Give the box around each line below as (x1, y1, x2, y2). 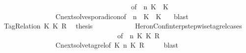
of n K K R (117, 30, 160, 40)
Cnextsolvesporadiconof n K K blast (55, 11, 189, 21)
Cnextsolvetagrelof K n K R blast (55, 40, 179, 50)
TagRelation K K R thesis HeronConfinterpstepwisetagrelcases (3, 21, 242, 31)
